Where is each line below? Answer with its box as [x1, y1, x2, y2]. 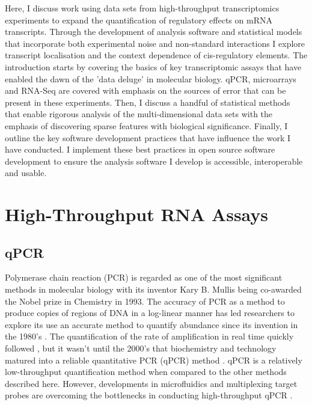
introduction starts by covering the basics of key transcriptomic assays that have [5, 60, 302, 73]
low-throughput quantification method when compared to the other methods [5, 365, 287, 378]
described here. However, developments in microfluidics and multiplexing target [5, 377, 298, 389]
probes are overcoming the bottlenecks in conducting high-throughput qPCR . [5, 389, 293, 401]
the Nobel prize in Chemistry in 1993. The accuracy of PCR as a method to [5, 294, 285, 307]
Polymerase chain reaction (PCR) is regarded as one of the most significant [5, 271, 283, 284]
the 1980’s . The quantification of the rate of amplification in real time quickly [5, 330, 294, 343]
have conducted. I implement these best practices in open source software [5, 143, 275, 156]
